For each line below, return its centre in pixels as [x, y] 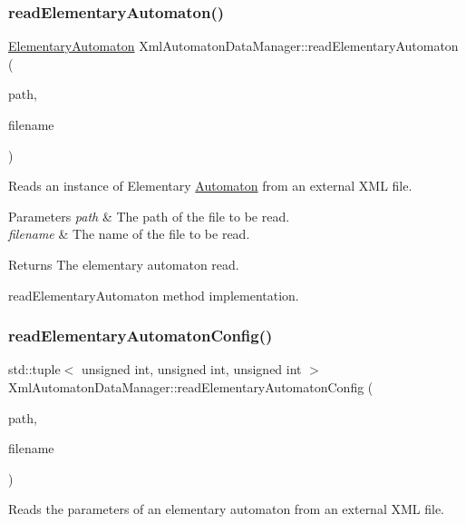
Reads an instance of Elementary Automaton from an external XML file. [210, 186]
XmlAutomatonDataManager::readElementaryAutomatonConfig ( [191, 386]
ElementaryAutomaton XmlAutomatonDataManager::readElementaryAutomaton [233, 46]
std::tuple [34, 369]
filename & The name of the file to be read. [129, 234]
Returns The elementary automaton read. [124, 264]
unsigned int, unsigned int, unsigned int [191, 369]
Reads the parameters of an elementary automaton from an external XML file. [226, 509]
